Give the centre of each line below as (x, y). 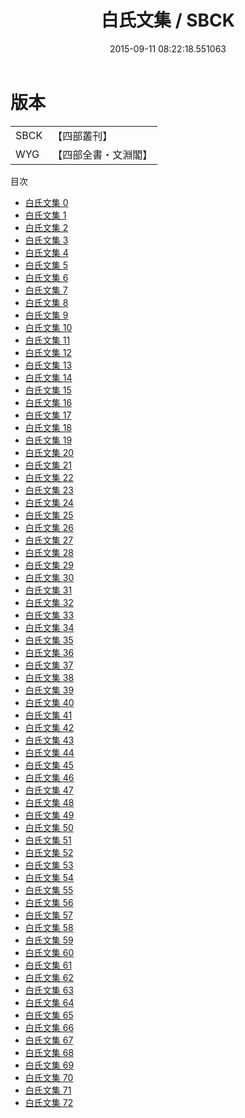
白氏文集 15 (48, 390)
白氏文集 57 (48, 915)
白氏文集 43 (49, 740)
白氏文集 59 (49, 940)
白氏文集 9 (46, 315)
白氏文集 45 (49, 765)
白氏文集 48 (49, 802)
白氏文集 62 (49, 977)
